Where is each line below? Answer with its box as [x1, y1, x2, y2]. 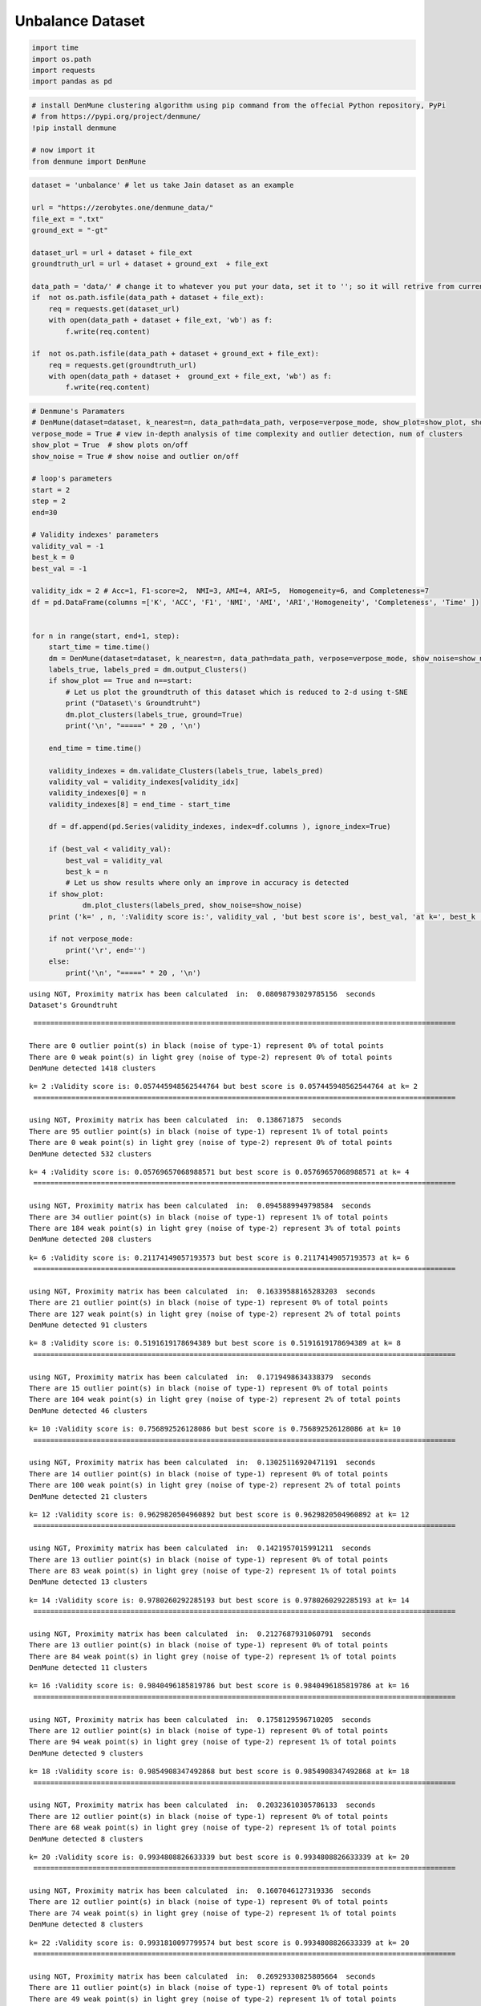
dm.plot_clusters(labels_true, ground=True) [65, 710, 244, 719]
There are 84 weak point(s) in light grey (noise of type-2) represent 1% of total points [29, 1651, 397, 1661]
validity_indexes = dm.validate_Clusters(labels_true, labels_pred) [48, 766, 324, 775]
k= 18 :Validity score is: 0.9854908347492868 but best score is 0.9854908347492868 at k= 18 [29, 1767, 410, 1777]
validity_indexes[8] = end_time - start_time [48, 799, 231, 809]
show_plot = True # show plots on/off [31, 441, 188, 449]
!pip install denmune [31, 123, 117, 132]
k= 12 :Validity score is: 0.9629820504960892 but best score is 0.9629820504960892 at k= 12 [29, 1509, 410, 1519]
